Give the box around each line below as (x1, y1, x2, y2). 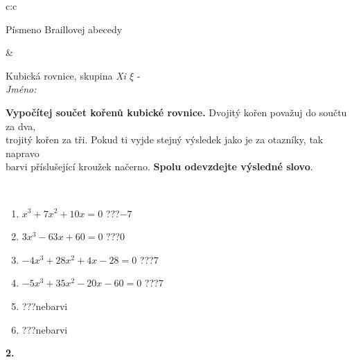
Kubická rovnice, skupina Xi (6, 68, 126, 82)
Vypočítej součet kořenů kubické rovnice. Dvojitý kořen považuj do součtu (6, 105, 347, 119)
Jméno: (6, 82, 37, 96)
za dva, (6, 118, 36, 133)
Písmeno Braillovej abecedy (6, 21, 123, 36)
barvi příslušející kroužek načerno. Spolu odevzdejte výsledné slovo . (6, 159, 313, 174)
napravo (6, 145, 39, 160)
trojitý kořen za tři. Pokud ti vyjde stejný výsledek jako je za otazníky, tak (6, 132, 324, 147)
